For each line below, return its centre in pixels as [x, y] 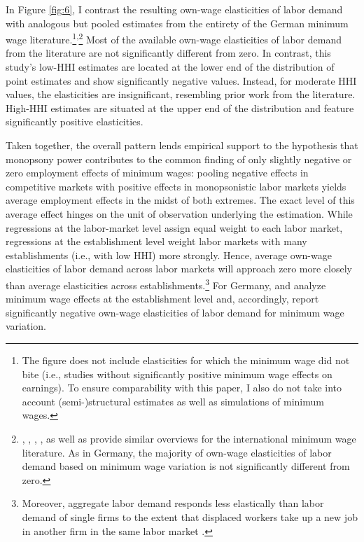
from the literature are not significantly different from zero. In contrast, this [168, 53]
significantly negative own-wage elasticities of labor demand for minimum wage [175, 312]
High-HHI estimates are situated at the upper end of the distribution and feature [180, 107]
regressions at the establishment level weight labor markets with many [156, 241]
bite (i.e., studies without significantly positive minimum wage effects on [177, 374]
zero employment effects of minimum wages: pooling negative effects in [157, 173]
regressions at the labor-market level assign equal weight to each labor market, [174, 227]
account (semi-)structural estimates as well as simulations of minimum [173, 401]
